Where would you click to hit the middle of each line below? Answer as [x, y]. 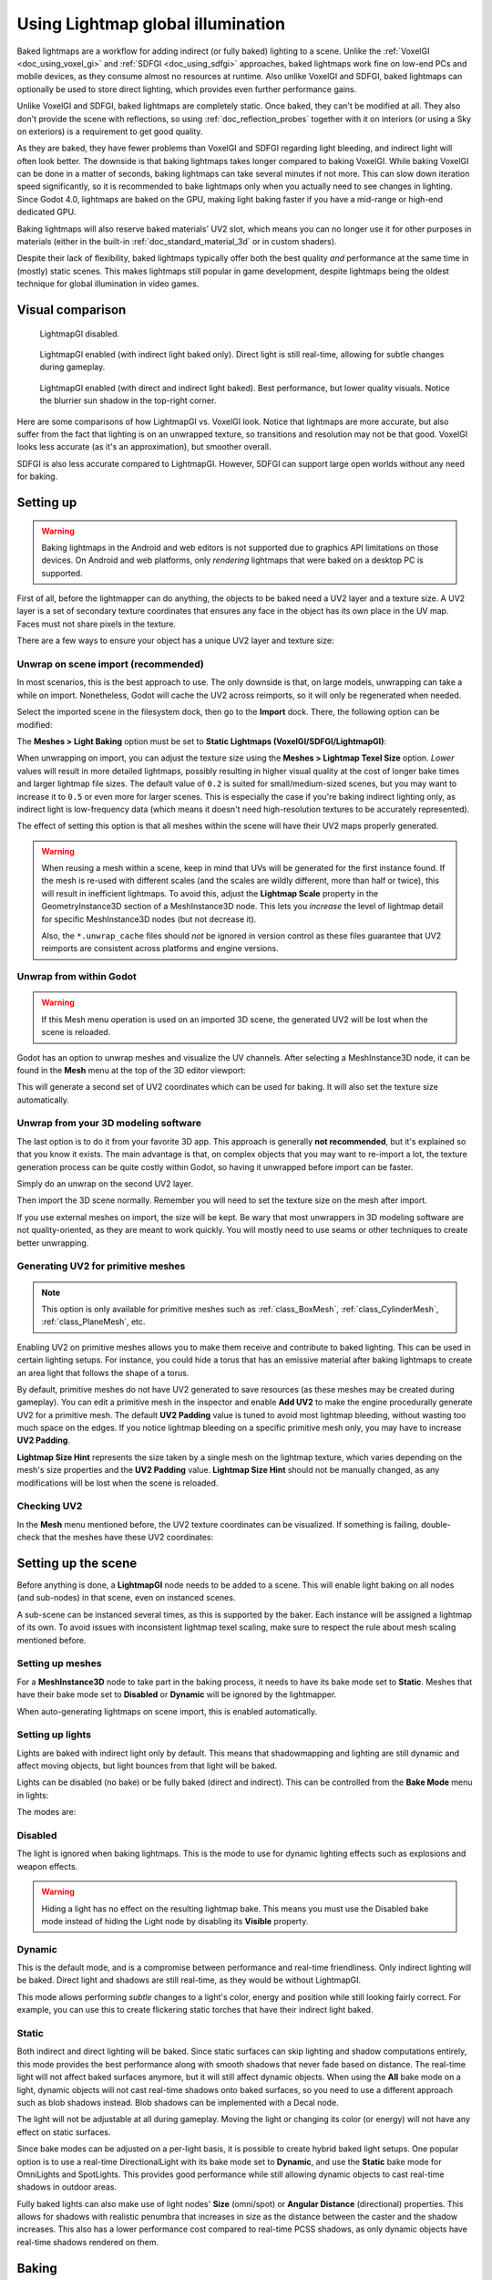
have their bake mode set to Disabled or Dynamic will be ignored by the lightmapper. [177, 1694]
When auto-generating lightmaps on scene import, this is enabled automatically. [167, 1711]
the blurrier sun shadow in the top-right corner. [128, 400]
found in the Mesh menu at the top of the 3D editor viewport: [131, 1070]
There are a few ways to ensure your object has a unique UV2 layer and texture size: [175, 641]
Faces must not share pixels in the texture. [97, 624]
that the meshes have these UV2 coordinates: [128, 1538]
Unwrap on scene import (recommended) [110, 664]
